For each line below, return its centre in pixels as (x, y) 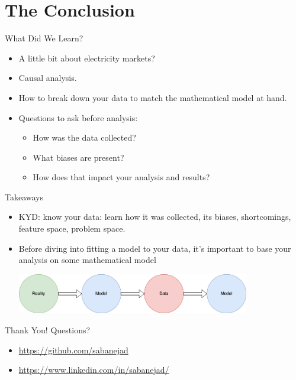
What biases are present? (78, 157)
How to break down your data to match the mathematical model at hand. (153, 97)
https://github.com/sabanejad (73, 350)
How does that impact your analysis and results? (121, 177)
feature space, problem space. (72, 228)
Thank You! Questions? (48, 330)
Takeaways (24, 197)
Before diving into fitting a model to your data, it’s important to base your (155, 248)
